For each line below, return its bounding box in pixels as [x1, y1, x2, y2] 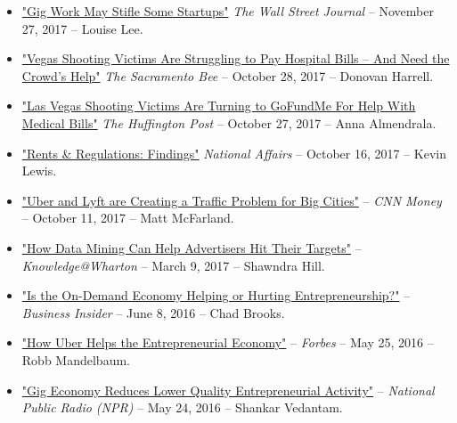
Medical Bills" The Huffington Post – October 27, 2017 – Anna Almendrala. [21, 113, 437, 132]
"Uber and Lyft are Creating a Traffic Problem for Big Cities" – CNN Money [21, 191, 442, 209]
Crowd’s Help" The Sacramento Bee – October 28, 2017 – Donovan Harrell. [21, 66, 434, 85]
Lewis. [21, 161, 57, 180]
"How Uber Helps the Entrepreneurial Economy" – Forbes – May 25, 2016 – [21, 333, 434, 352]
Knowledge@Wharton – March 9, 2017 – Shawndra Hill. [21, 256, 325, 274]
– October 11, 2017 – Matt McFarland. [21, 208, 234, 227]
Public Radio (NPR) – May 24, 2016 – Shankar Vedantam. [21, 398, 343, 417]
